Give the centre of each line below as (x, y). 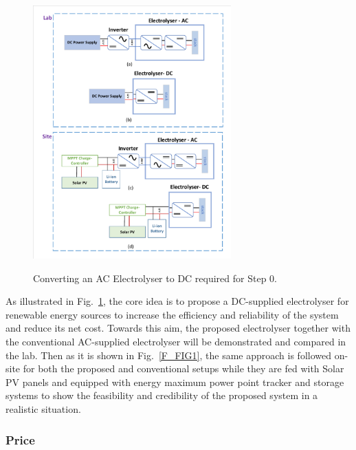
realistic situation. (43, 409)
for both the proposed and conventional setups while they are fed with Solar (183, 368)
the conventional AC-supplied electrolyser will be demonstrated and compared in (176, 342)
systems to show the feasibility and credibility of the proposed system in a (162, 395)
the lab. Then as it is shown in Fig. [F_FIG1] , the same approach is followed (169, 355)
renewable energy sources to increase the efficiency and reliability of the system (172, 314)
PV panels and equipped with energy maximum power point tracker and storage (175, 382)
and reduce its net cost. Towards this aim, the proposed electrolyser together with (178, 328)
